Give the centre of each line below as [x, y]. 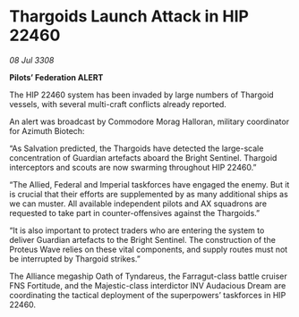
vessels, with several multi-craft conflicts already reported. [118, 104]
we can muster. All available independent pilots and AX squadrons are [138, 204]
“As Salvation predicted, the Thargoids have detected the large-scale [137, 148]
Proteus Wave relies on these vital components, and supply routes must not [149, 249]
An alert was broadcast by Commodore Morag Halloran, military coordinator [149, 121]
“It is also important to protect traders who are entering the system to [137, 230]
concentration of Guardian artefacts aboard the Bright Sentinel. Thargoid [143, 157]
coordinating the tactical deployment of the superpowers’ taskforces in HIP [148, 295]
